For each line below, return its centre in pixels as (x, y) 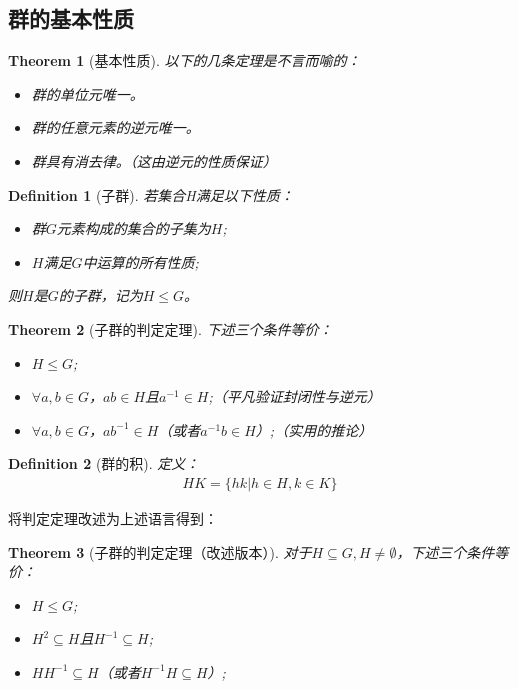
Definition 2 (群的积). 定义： (104, 463)
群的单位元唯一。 (87, 93)
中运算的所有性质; (140, 261)
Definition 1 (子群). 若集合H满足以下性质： (151, 194)
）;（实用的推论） (314, 429)
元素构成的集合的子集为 (133, 228)
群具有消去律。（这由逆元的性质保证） (154, 160)
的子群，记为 (100, 295)
